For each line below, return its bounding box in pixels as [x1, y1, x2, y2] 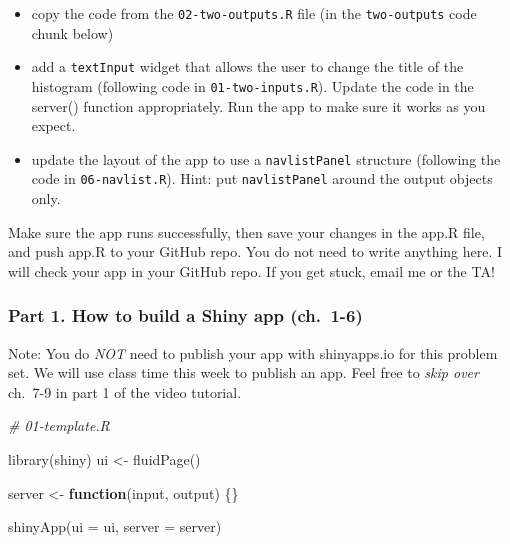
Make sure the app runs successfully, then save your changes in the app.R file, [8, 221, 485, 242]
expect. [31, 115, 76, 136]
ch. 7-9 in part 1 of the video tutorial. [8, 381, 242, 402]
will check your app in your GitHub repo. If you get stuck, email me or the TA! [8, 260, 495, 281]
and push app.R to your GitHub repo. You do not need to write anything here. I [8, 241, 503, 262]
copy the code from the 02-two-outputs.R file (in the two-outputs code [31, 3, 477, 23]
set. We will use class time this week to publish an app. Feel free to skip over [8, 362, 479, 383]
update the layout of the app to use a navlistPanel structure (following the [31, 148, 501, 169]
